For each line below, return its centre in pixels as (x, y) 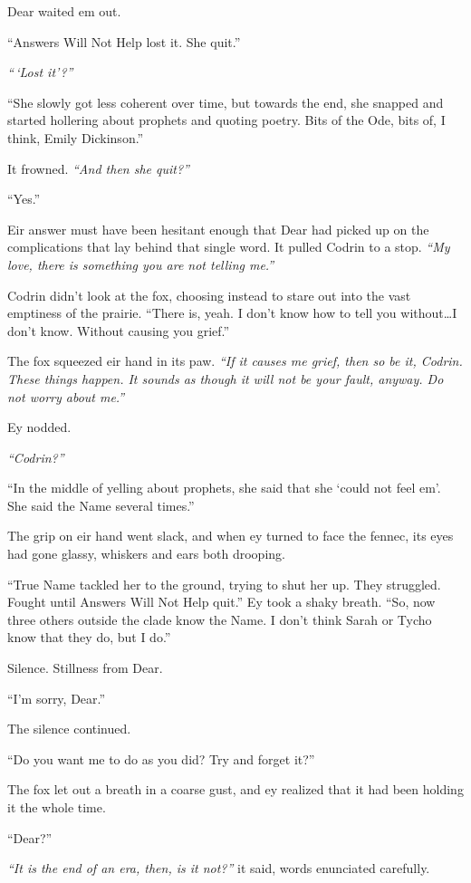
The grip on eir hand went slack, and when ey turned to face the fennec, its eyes (231, 536)
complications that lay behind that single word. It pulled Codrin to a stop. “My (229, 247)
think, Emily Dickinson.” (76, 137)
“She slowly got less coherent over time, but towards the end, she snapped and (226, 102)
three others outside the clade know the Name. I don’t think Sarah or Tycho (220, 619)
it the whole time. (57, 807)
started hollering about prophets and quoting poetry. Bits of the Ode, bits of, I (226, 120)
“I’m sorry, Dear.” (57, 698)
